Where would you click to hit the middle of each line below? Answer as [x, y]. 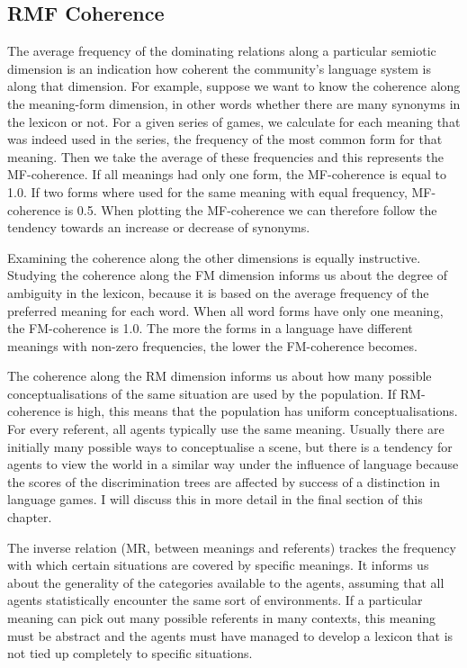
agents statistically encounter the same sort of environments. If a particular [215, 600]
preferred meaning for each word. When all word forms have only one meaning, [225, 310]
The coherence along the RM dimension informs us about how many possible [220, 376]
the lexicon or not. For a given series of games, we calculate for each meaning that [234, 121]
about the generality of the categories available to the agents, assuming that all [226, 582]
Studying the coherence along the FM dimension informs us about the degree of [228, 275]
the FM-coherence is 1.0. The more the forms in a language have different [210, 328]
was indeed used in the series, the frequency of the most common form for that [225, 139]
